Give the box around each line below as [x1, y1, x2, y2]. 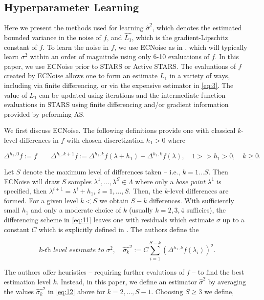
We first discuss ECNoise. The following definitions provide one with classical [4, 125, 236, 135]
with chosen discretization [66, 134, 144, 145]
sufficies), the [186, 205, 226, 215]
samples [68, 176, 92, 186]
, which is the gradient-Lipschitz [132, 32, 228, 43]
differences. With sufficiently [149, 195, 234, 205]
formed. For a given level [4, 195, 78, 205]
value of [4, 89, 27, 100]
